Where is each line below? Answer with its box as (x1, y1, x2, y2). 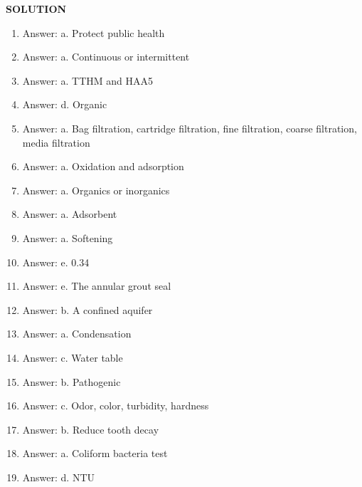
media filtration (22, 135, 90, 150)
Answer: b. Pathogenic (22, 374, 121, 389)
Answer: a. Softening (22, 230, 113, 245)
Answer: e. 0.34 (22, 254, 90, 269)
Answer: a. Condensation (22, 326, 132, 341)
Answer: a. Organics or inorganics (22, 182, 170, 197)
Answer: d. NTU (22, 469, 95, 484)
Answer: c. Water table (22, 350, 123, 365)
